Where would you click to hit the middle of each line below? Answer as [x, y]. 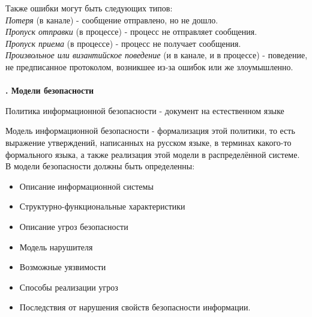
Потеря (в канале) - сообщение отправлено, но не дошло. [112, 20]
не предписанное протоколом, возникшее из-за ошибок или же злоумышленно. [149, 66]
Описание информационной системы [86, 186]
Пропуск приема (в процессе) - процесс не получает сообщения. [123, 43]
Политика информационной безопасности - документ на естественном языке [145, 110]
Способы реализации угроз [69, 287]
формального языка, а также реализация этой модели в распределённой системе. [153, 154]
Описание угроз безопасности [74, 226]
